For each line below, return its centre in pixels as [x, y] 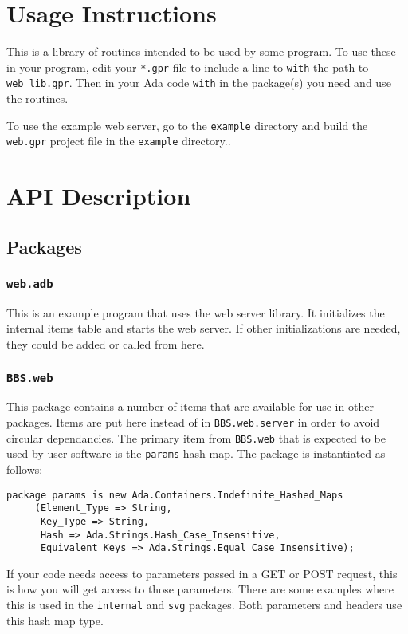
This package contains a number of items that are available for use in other [190, 406]
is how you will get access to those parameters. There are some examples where [200, 589]
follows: [25, 469]
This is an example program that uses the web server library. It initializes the [196, 312]
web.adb [30, 284]
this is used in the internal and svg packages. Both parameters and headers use [204, 605]
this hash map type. [55, 620]
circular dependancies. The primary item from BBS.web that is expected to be [196, 437]
